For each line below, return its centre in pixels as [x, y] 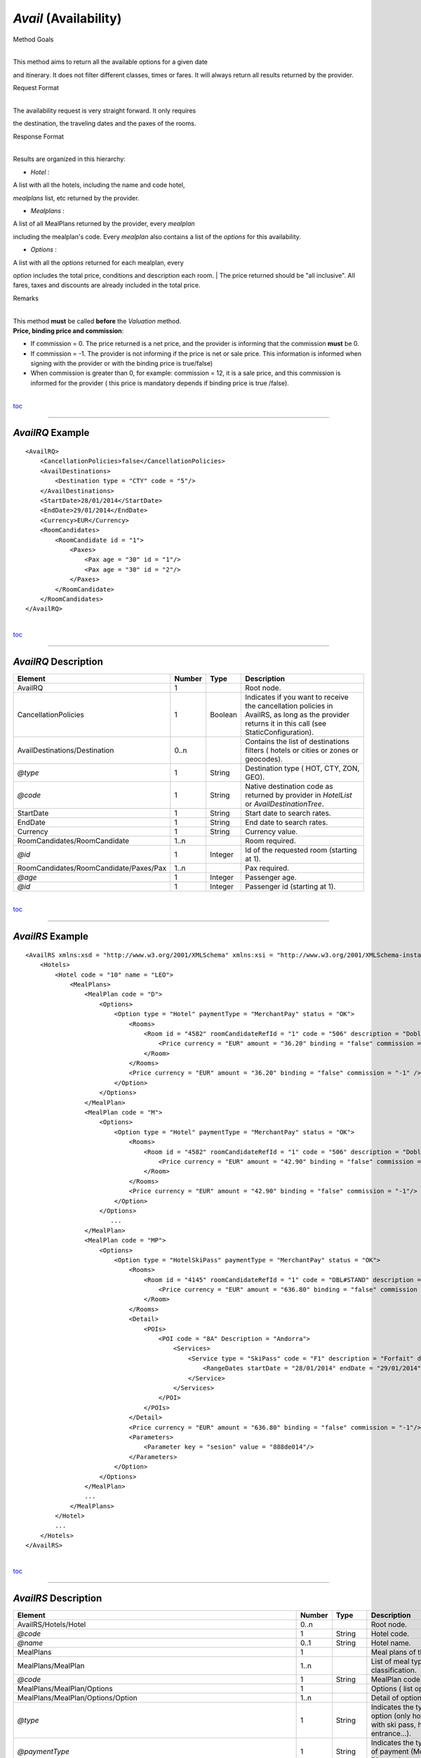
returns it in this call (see [286, 723]
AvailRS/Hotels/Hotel [52, 1624]
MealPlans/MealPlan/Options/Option [77, 1698]
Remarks [26, 298]
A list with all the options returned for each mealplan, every [98, 262]
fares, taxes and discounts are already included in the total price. [107, 285]
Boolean [224, 715]
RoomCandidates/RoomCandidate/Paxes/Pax [92, 868]
